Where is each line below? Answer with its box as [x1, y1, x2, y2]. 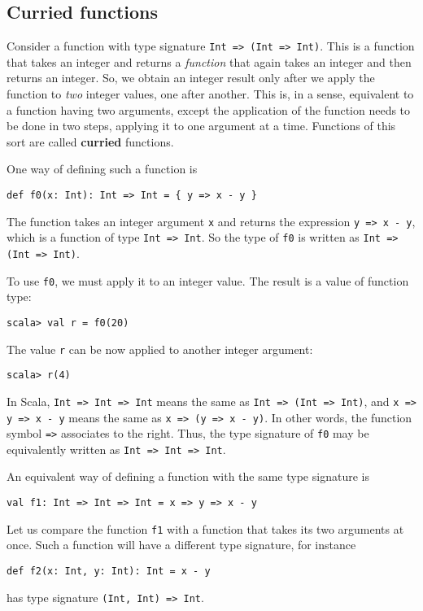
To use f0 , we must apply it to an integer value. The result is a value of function [7, 272, 409, 289]
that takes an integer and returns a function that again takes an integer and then [7, 53, 412, 70]
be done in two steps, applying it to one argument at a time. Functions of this [7, 117, 396, 134]
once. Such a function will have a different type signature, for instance [7, 536, 356, 553]
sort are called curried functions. [7, 133, 174, 150]
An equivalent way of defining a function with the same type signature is [7, 468, 369, 485]
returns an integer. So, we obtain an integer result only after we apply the [7, 69, 375, 86]
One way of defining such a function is [7, 160, 198, 177]
